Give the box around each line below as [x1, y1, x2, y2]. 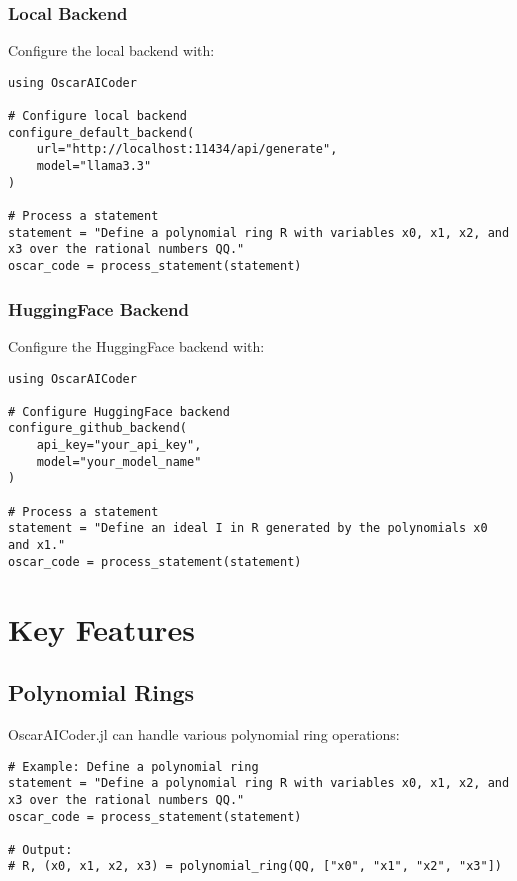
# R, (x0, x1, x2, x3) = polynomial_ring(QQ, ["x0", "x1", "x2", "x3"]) [8, 859, 502, 874]
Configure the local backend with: [8, 40, 215, 61]
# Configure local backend [8, 109, 187, 124]
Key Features [8, 608, 195, 649]
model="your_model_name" [36, 454, 202, 469]
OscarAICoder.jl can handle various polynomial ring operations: [8, 723, 400, 744]
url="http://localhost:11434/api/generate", [36, 142, 338, 157]
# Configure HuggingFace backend [8, 404, 230, 419]
